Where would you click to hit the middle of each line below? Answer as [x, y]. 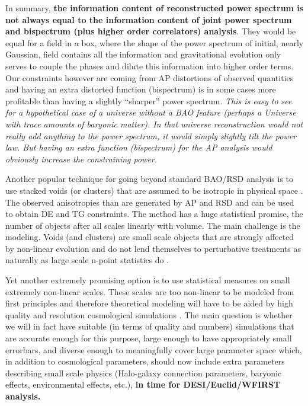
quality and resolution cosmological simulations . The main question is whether [149, 314]
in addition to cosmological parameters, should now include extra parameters [145, 361]
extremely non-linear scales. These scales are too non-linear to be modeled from [150, 291]
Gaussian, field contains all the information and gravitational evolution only [143, 54]
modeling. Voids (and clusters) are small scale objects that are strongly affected [150, 237]
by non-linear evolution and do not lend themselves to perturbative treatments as [153, 248]
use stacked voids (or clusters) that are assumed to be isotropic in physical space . [154, 190]
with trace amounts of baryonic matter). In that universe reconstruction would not [154, 124]
